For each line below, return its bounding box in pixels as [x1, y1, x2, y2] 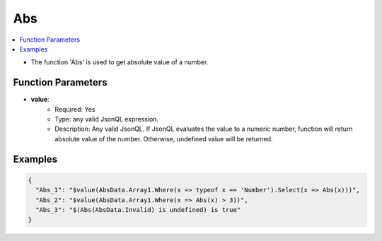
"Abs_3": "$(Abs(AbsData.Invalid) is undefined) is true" [35, 206, 241, 213]
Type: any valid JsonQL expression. [54, 115, 159, 124]
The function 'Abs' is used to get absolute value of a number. [30, 58, 209, 66]
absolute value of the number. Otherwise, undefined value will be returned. [54, 134, 273, 143]
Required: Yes [54, 105, 95, 113]
